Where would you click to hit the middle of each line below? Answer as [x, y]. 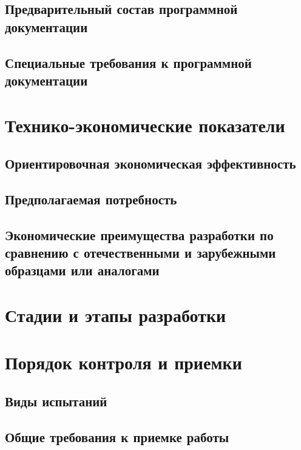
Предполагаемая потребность [91, 199]
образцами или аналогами [82, 270]
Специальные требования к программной [128, 62]
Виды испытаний [56, 401]
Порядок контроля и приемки [123, 362]
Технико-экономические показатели [145, 125]
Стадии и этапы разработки [116, 315]
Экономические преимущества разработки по [139, 234]
